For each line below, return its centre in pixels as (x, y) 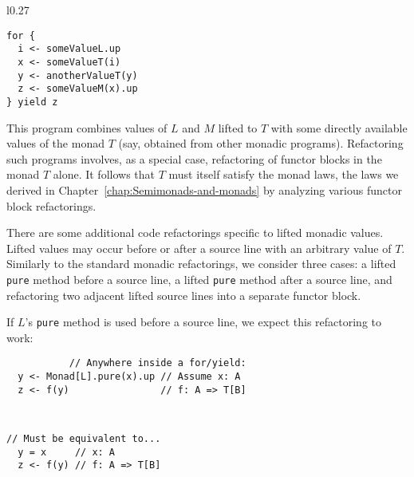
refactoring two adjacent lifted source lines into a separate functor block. (184, 295)
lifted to (238, 127)
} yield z (32, 102)
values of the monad (55, 143)
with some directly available (339, 127)
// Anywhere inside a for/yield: (158, 363)
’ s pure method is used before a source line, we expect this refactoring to (203, 322)
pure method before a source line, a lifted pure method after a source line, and (199, 279)
